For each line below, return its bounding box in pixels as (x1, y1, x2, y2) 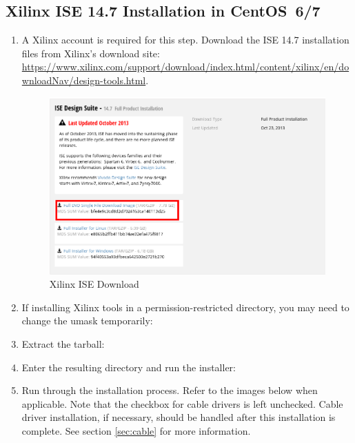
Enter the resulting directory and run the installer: (21, 360, 236, 374)
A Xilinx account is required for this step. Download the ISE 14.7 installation (21, 32, 349, 47)
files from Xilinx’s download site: (21, 46, 160, 60)
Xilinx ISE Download (49, 277, 139, 291)
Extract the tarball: (21, 337, 105, 351)
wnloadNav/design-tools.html (21, 72, 146, 87)
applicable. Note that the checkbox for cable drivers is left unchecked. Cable (21, 396, 343, 411)
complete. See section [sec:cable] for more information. (21, 423, 251, 437)
